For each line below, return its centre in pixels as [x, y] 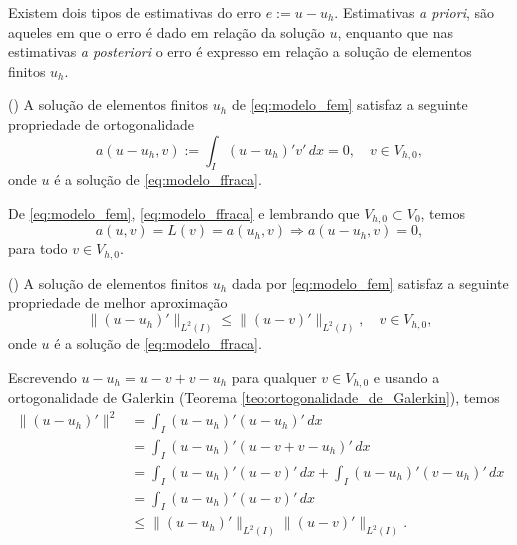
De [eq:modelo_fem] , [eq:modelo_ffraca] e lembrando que [184, 212]
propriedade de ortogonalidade [101, 123]
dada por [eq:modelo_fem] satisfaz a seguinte [370, 282]
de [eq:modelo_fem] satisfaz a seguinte [349, 104]
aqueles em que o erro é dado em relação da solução [166, 31]
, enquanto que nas [395, 31]
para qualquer [274, 376]
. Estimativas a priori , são [414, 12]
